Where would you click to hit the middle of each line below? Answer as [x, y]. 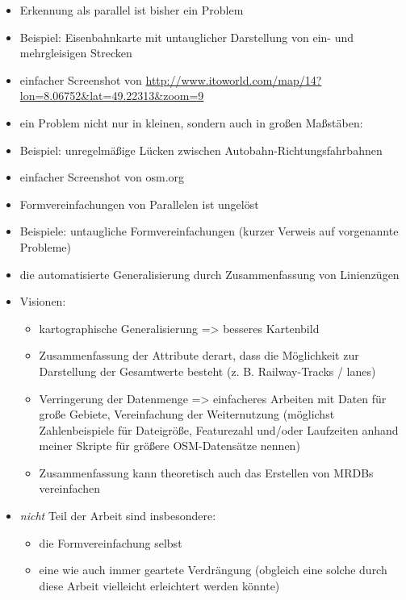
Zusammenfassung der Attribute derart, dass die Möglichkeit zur [199, 355]
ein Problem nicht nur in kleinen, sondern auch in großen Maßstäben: [191, 122]
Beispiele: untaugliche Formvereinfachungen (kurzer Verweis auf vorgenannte [209, 231]
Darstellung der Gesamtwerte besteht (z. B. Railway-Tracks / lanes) [207, 371]
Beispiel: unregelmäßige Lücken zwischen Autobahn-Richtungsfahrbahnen [201, 150]
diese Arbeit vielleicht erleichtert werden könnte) [159, 585]
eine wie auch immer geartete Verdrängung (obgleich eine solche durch [213, 570]
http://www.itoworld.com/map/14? [234, 79]
